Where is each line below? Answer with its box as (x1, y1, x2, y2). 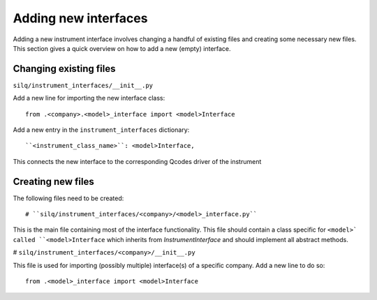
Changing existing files (13, 63, 116, 75)
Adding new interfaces (13, 10, 148, 26)
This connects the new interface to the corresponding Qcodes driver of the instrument (13, 157, 262, 165)
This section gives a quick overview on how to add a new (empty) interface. (13, 44, 231, 52)
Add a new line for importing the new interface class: (13, 94, 165, 103)
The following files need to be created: (13, 194, 124, 202)
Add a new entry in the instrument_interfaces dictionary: (13, 126, 190, 134)
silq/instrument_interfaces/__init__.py (13, 81, 154, 89)
